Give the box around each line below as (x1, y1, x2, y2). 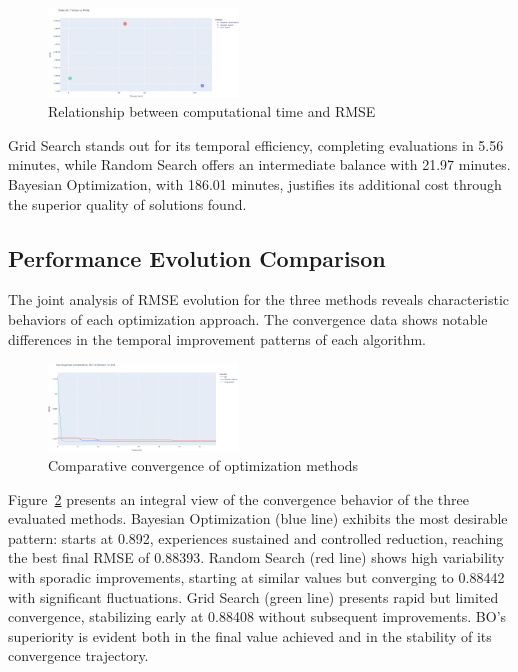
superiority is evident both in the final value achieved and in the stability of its (8, 625, 492, 646)
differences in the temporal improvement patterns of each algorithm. (8, 328, 426, 349)
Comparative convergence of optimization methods (48, 455, 359, 476)
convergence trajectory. (8, 645, 149, 666)
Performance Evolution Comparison (8, 242, 386, 273)
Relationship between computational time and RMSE (48, 101, 376, 122)
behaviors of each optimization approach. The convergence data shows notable (8, 308, 488, 329)
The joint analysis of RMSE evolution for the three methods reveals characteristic (8, 289, 510, 310)
